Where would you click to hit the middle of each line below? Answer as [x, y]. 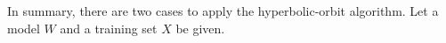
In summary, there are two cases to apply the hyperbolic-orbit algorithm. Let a [223, 11]
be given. [200, 28]
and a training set [109, 28]
